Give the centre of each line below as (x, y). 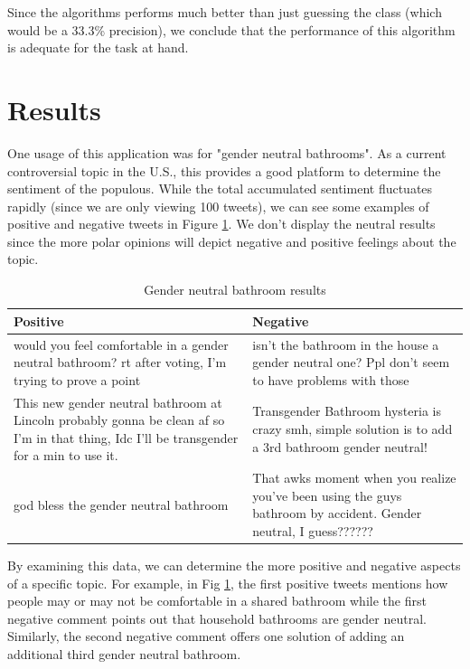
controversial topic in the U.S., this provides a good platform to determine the (224, 170)
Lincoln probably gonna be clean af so (119, 420)
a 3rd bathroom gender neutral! (340, 446)
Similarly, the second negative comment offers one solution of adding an (206, 636)
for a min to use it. (66, 455)
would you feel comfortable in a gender (121, 344)
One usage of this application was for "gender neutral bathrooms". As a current (227, 152)
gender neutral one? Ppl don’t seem (351, 362)
